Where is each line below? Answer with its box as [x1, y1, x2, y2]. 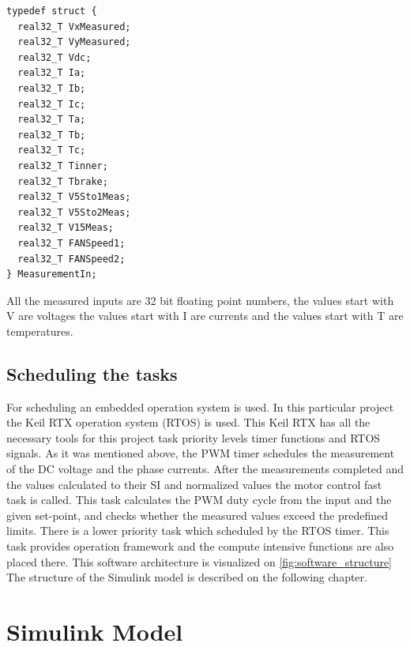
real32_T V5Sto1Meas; [17, 191, 131, 203]
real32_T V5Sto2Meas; [17, 206, 131, 218]
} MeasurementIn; [6, 269, 97, 280]
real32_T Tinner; [17, 160, 108, 171]
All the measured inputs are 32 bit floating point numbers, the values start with [6, 292, 394, 308]
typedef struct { [6, 6, 97, 17]
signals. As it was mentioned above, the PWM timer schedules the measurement [6, 445, 395, 461]
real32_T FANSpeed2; [17, 253, 126, 265]
